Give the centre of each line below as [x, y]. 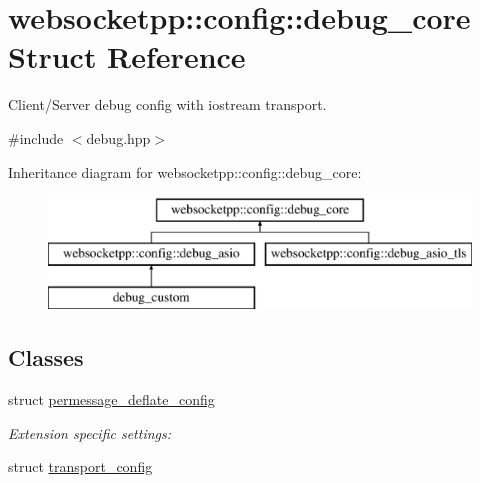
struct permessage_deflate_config [111, 399]
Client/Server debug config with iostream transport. [167, 104]
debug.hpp [118, 137]
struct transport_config [80, 466]
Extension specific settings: [90, 432]
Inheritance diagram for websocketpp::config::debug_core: [185, 171]
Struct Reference [127, 56]
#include [36, 137]
